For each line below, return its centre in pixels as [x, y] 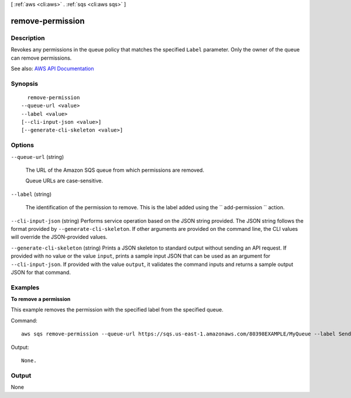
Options [23, 145]
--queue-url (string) [37, 157]
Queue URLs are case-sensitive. [64, 181]
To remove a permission [41, 299]
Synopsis [24, 84]
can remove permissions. [41, 58]
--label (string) [31, 194]
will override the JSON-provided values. [59, 237]
